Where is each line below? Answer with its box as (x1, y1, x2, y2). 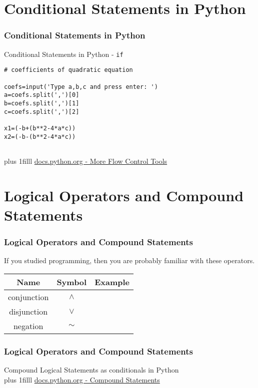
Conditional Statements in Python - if (4, 48, 123, 59)
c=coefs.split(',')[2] (4, 108, 79, 115)
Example (94, 276, 130, 288)
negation (13, 320, 43, 332)
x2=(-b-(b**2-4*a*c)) (4, 133, 76, 140)
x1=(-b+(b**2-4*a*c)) (4, 124, 76, 132)
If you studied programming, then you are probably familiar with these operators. (4, 255, 255, 266)
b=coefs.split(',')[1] (4, 99, 79, 107)
